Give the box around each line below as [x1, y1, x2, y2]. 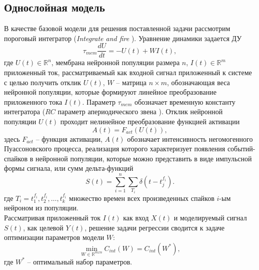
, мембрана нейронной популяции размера [51, 57, 180, 68]
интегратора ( [4, 106, 45, 117]
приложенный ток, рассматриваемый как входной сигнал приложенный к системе [4, 67, 252, 78]
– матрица [116, 77, 147, 87]
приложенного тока [4, 96, 62, 107]
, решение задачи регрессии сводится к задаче [84, 222, 224, 232]
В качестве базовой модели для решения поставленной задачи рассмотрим [4, 23, 230, 34]
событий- [227, 143, 255, 154]
